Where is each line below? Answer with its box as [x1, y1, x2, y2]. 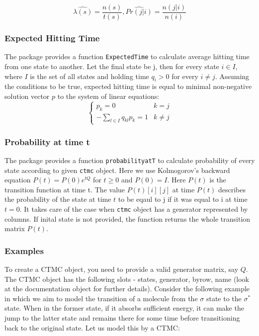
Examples [4, 244, 44, 256]
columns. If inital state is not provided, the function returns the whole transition [4, 213, 251, 224]
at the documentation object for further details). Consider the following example [4, 283, 250, 294]
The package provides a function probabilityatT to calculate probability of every [4, 155, 255, 165]
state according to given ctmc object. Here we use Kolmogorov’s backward [4, 165, 230, 175]
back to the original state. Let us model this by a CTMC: [4, 322, 180, 333]
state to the [206, 293, 242, 303]
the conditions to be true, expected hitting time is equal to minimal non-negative [4, 81, 252, 91]
